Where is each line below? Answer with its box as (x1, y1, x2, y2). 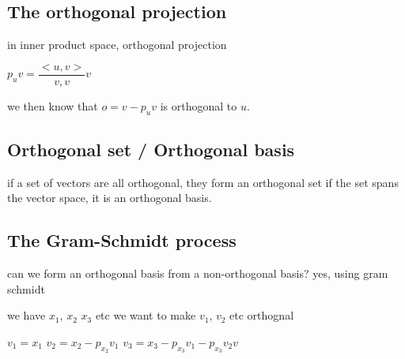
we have (7, 307, 46, 323)
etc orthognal (229, 307, 294, 323)
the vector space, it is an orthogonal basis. (7, 189, 212, 206)
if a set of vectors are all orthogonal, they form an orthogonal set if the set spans (7, 174, 399, 190)
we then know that (7, 97, 98, 114)
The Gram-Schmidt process (7, 228, 237, 252)
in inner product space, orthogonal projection (7, 36, 227, 53)
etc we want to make (95, 307, 196, 323)
